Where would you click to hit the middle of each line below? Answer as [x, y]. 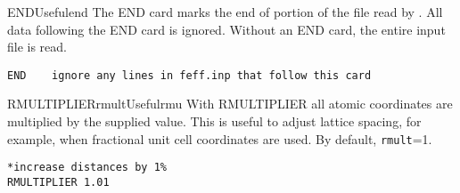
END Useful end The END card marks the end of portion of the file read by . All [225, 12]
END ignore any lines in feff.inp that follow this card [189, 75]
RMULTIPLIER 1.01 [58, 182]
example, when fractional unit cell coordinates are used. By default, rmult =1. [220, 138]
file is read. [37, 47]
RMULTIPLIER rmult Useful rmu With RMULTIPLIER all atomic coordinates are [230, 104]
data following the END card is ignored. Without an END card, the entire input [226, 29]
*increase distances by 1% [87, 168]
